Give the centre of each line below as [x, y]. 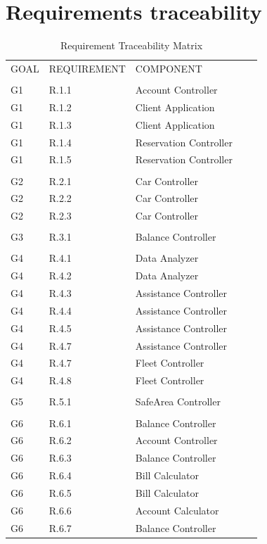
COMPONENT [169, 68]
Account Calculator [177, 510]
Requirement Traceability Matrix [131, 45]
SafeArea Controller [178, 401]
